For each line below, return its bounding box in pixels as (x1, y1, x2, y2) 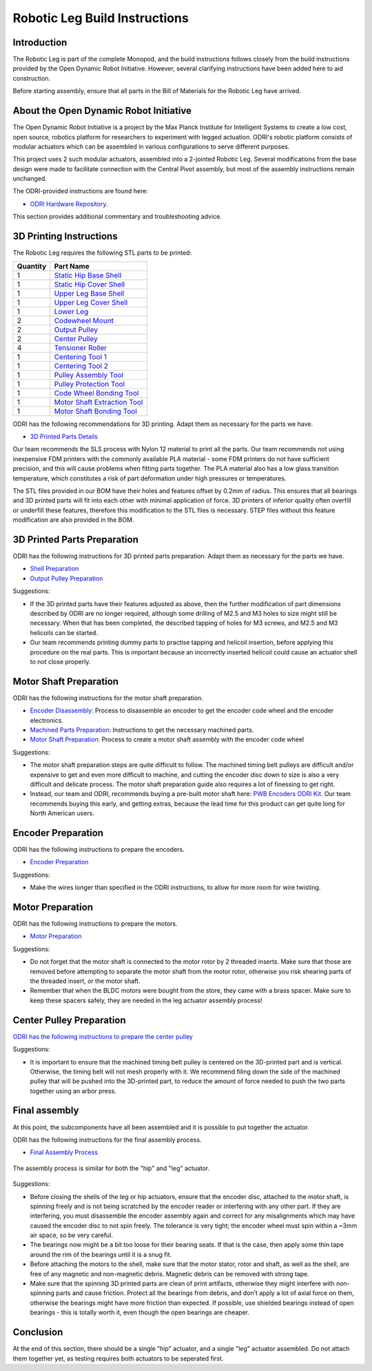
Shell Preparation (30, 565, 79, 573)
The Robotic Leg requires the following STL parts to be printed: (12, 249, 192, 257)
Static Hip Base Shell (54, 270, 122, 280)
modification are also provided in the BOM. (12, 516, 134, 524)
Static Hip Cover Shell (54, 280, 125, 289)
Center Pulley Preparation (12, 1014, 127, 1026)
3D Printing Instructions (12, 231, 118, 242)
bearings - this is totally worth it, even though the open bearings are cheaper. (30, 1308, 250, 1316)
